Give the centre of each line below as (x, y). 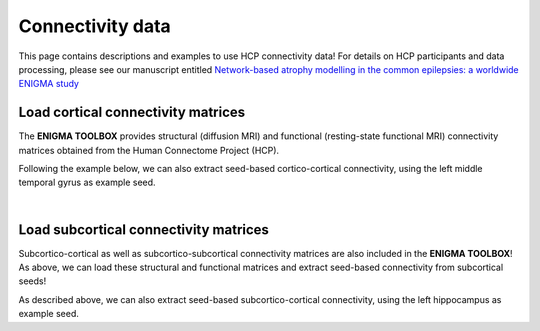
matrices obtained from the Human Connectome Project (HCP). (149, 150)
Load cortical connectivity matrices (132, 112)
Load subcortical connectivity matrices (144, 229)
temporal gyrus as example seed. (87, 182)
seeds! (32, 281)
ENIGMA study (49, 84)
